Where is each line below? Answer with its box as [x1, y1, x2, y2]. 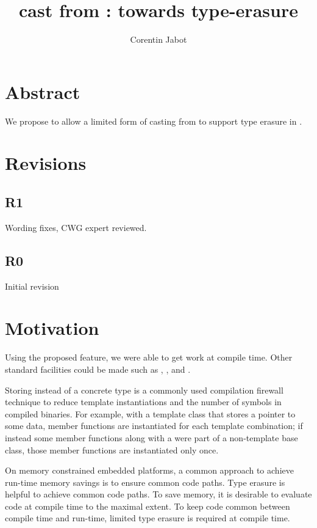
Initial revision [5, 279, 59, 292]
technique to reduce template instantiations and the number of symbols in [5, 395, 282, 408]
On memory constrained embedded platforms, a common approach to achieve [5, 464, 294, 477]
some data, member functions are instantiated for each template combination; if [5, 419, 303, 432]
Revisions [5, 150, 87, 175]
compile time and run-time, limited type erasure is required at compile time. [5, 512, 290, 524]
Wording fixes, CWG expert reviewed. [5, 221, 147, 233]
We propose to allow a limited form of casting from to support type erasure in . [5, 114, 302, 127]
